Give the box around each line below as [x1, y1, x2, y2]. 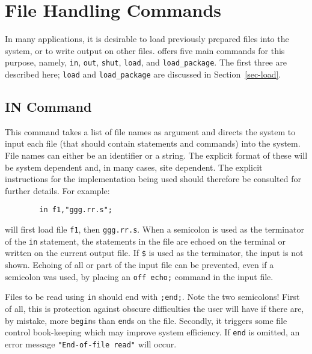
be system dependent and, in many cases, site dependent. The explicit [5, 160, 263, 173]
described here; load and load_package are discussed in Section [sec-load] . [5, 67, 281, 80]
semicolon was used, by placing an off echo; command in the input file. [5, 270, 274, 282]
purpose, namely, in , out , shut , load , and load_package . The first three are [5, 56, 287, 69]
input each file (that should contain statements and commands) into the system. [5, 137, 301, 150]
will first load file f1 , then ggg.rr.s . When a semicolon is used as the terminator [5, 223, 304, 236]
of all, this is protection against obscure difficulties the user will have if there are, [5, 302, 304, 314]
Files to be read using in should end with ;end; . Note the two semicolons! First [5, 290, 300, 303]
